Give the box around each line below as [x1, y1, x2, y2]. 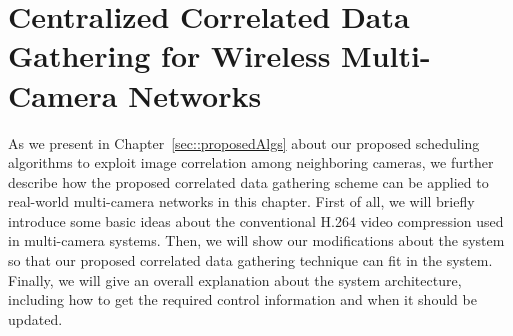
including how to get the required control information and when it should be [8, 289, 477, 310]
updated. [8, 308, 63, 329]
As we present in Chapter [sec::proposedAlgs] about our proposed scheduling [8, 132, 480, 153]
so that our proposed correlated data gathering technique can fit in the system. [8, 250, 493, 271]
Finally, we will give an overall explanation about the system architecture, [8, 269, 462, 290]
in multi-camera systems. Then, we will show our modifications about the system [8, 230, 505, 251]
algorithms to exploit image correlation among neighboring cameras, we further [8, 152, 494, 173]
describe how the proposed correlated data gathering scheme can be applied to [8, 171, 489, 192]
